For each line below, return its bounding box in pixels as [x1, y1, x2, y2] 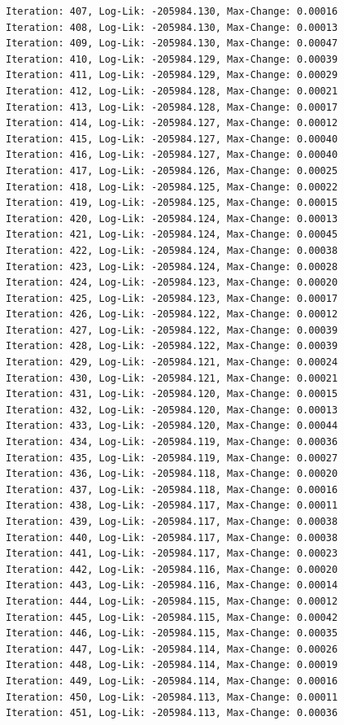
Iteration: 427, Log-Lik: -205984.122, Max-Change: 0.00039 [6, 324, 338, 336]
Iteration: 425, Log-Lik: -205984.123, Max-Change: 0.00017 [6, 292, 338, 304]
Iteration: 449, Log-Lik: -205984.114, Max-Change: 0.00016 [6, 675, 338, 687]
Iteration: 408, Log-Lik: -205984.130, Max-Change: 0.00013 [6, 21, 338, 33]
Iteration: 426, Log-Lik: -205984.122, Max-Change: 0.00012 [6, 308, 338, 321]
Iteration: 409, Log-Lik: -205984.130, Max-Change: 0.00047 [6, 37, 338, 50]
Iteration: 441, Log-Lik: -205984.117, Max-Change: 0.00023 [6, 548, 338, 560]
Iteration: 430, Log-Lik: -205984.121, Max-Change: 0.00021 [6, 372, 338, 384]
